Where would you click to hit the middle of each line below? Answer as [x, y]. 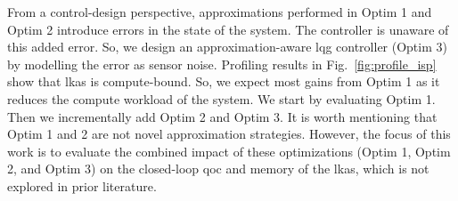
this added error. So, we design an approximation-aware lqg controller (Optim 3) [227, 47]
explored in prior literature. [82, 185]
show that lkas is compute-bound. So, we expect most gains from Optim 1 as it [224, 81]
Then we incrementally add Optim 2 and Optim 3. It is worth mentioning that [222, 116]
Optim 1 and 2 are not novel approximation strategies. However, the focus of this [229, 134]
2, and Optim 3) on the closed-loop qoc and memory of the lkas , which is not [218, 169]
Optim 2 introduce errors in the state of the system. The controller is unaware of [228, 29]
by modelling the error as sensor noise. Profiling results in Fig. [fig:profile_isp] [222, 64]
